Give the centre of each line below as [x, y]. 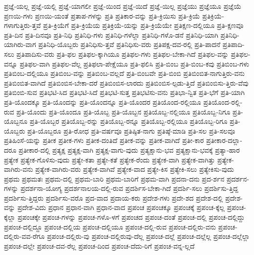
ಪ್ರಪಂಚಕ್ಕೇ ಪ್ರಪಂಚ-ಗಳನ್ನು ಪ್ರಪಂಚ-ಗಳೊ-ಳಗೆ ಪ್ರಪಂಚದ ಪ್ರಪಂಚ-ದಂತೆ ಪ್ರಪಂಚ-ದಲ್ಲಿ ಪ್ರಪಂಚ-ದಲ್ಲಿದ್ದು [131, 217]
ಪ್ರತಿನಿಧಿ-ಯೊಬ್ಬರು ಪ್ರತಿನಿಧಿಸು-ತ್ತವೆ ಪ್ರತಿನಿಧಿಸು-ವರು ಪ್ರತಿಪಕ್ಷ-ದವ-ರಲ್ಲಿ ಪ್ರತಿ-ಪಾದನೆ [129, 44]
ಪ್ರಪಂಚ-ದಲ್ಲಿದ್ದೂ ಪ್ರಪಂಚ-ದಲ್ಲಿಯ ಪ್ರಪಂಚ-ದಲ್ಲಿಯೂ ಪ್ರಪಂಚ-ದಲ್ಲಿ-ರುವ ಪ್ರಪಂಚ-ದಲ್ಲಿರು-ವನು [110, 226]
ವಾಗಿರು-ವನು [19, 169]
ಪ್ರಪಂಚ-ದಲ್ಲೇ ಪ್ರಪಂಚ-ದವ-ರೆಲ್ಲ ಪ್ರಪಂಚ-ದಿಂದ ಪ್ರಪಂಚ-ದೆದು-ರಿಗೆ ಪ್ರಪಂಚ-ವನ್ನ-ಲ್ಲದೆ [99, 245]
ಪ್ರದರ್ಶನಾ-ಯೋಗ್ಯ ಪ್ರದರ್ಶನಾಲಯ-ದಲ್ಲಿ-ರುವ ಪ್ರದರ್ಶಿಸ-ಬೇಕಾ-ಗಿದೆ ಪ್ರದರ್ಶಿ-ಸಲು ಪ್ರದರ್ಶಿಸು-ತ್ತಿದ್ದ [129, 188]
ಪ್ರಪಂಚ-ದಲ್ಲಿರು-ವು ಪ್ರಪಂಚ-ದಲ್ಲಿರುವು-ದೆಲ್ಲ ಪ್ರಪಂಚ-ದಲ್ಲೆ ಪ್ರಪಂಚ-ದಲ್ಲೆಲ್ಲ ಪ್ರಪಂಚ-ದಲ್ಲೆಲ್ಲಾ [148, 236]
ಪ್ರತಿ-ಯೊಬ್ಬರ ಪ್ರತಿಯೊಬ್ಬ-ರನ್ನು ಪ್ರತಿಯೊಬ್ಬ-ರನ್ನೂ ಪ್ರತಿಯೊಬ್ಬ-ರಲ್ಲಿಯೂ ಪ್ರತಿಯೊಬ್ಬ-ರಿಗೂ [128, 121]
